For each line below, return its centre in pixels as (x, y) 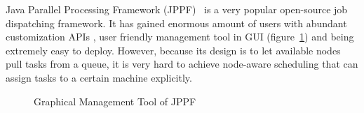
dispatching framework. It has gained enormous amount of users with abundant (176, 23)
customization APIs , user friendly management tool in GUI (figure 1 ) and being (180, 37)
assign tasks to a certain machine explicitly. (99, 77)
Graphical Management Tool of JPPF (115, 101)
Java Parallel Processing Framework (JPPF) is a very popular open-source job (177, 9)
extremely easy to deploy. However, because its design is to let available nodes (173, 50)
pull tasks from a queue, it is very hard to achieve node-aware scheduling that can (182, 64)
